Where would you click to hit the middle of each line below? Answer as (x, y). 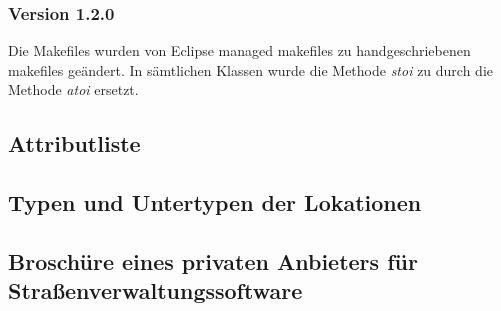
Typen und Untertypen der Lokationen (215, 202)
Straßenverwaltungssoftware (155, 290)
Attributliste (74, 143)
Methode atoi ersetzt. (73, 89)
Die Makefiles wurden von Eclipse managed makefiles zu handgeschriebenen (239, 50)
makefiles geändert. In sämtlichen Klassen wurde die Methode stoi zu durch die (251, 69)
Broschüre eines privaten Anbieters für (213, 260)
